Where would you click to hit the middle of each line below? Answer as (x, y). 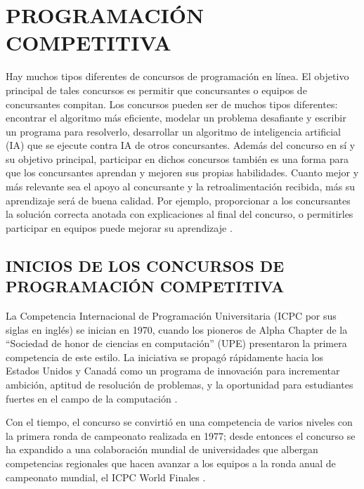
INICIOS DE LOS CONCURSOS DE (145, 265)
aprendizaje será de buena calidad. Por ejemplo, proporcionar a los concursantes (178, 200)
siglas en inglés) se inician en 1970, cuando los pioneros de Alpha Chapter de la (177, 329)
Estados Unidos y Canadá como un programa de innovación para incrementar (173, 371)
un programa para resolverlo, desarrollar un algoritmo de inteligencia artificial (173, 131)
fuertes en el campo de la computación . (92, 398)
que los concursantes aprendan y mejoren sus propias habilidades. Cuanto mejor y (182, 172)
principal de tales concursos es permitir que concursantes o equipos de (156, 90)
